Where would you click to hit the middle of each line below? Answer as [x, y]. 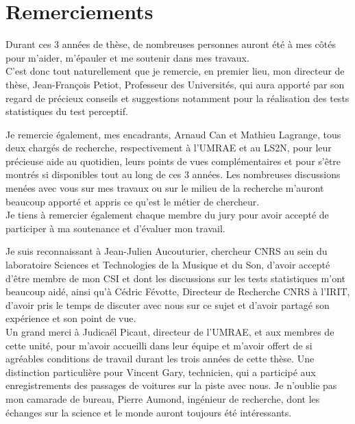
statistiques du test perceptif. [67, 111]
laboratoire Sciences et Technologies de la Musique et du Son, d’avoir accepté [168, 265]
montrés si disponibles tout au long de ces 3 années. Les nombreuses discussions [173, 174]
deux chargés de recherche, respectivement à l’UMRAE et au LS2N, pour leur [169, 148]
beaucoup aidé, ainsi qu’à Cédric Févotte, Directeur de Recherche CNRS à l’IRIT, [178, 291]
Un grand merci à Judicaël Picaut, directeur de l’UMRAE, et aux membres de [170, 332]
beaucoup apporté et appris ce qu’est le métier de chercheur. [133, 201]
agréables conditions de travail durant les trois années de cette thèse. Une [160, 359]
